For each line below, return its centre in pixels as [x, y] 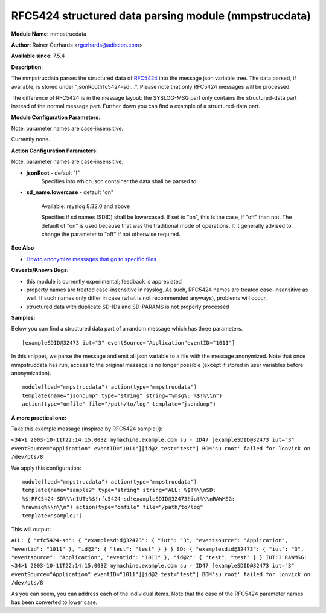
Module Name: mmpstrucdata [49, 34]
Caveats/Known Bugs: [40, 270]
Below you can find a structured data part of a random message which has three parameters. [127, 329]
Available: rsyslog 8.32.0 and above [85, 206]
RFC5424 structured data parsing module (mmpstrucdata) [161, 16]
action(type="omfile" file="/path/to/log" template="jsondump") [119, 404]
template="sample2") [52, 516]
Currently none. [31, 140]
